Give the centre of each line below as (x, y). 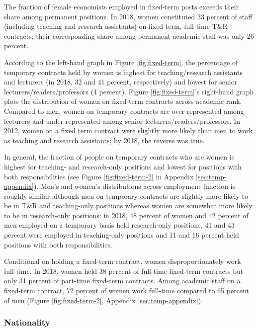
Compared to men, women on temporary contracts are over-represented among (124, 111)
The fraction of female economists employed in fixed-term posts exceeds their (122, 6)
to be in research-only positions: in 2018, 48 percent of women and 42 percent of (126, 215)
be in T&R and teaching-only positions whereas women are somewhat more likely (128, 206)
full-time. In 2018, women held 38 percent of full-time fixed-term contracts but (124, 271)
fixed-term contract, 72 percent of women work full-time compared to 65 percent (127, 290)
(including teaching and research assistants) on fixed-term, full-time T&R (116, 26)
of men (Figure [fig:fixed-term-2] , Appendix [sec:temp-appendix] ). (104, 300)
